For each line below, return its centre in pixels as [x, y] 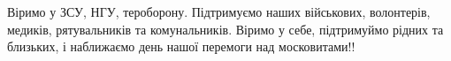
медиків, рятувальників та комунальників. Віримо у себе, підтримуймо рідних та [225, 29]
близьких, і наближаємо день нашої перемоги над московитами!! [181, 46]
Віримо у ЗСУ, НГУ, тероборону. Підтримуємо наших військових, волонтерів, [219, 11]
